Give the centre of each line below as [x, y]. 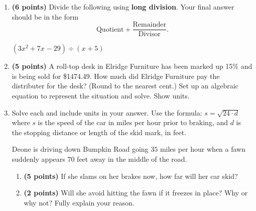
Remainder [149, 25]
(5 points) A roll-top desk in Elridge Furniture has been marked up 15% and [132, 66]
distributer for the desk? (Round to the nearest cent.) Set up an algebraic [125, 86]
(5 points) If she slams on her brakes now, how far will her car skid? [131, 176]
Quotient [110, 29]
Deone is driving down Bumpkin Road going [80, 149]
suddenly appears [38, 159]
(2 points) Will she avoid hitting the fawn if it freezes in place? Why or [136, 193]
